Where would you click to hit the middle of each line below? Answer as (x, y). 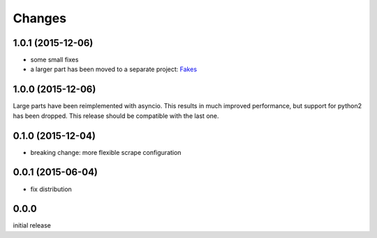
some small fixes (54, 60)
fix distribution (51, 189)
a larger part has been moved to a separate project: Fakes (114, 69)
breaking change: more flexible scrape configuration (106, 152)
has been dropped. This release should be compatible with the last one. (116, 116)
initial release (32, 225)
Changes (39, 18)
